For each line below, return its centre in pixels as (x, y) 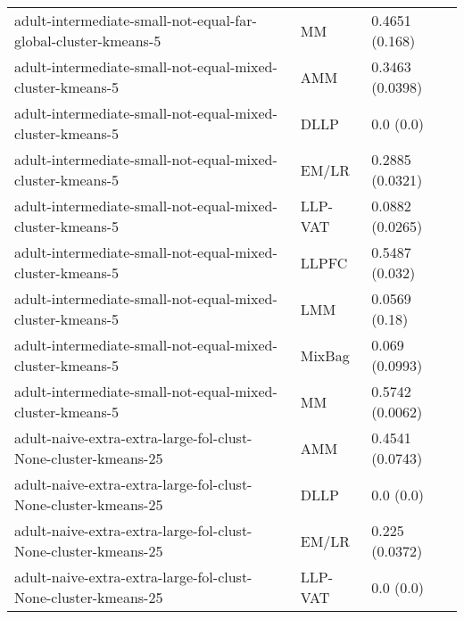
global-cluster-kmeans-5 (88, 41)
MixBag (325, 355)
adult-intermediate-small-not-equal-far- (136, 20)
